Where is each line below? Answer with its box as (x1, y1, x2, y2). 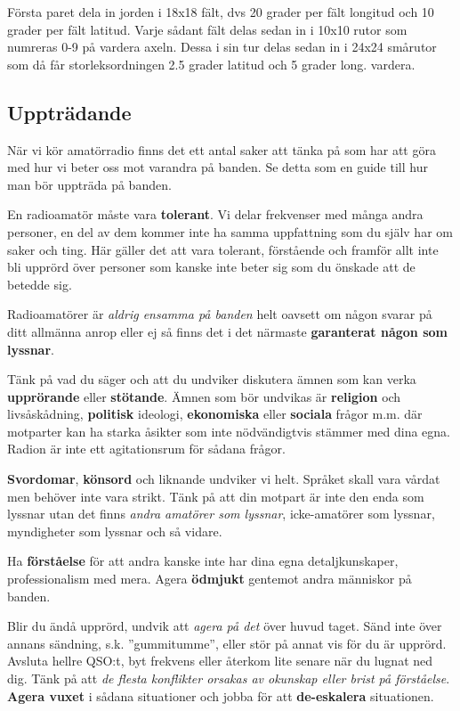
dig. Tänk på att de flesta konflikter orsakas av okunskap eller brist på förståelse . (7, 669, 450, 688)
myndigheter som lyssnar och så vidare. (7, 521, 222, 540)
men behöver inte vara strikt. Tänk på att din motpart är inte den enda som (7, 486, 424, 505)
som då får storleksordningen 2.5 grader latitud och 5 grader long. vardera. (7, 54, 416, 73)
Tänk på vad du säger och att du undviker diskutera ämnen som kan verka (7, 370, 416, 388)
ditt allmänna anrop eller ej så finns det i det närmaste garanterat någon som (7, 322, 448, 340)
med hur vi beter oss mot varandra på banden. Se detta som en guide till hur (7, 158, 428, 176)
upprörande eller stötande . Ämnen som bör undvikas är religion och (7, 387, 401, 405)
